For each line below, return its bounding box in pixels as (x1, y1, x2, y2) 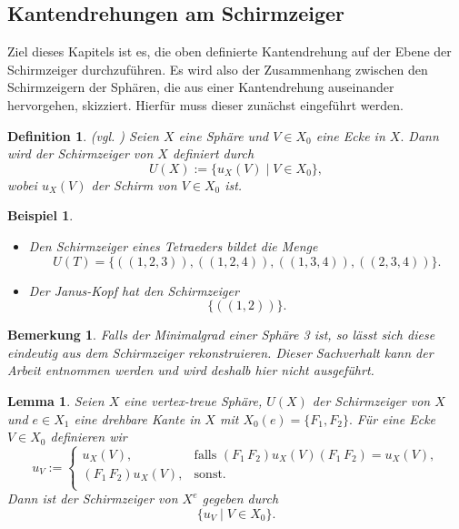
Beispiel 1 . (7, 206, 74, 225)
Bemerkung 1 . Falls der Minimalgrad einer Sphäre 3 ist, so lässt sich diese (7, 325, 435, 344)
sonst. (194, 468, 226, 481)
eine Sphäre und (178, 126, 269, 145)
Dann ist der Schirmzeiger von (7, 489, 178, 508)
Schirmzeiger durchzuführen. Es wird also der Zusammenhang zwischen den (7, 59, 428, 78)
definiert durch (172, 144, 254, 163)
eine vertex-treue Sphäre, (124, 391, 263, 410)
